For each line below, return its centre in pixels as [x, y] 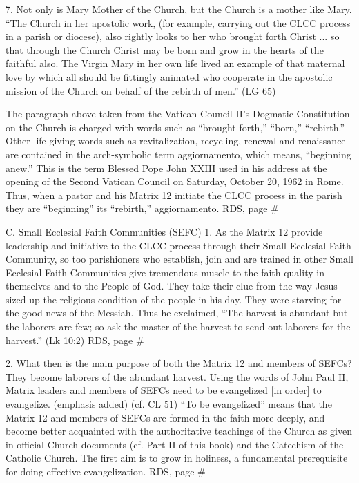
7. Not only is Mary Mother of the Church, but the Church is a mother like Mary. [179, 9]
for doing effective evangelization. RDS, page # [106, 471]
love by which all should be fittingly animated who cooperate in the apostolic [169, 76]
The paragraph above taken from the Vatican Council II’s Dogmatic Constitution [178, 114]
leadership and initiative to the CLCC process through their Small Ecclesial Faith [178, 245]
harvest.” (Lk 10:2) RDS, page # [75, 340]
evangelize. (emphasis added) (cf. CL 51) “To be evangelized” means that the [169, 404]
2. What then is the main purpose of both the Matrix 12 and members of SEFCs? [179, 363]
